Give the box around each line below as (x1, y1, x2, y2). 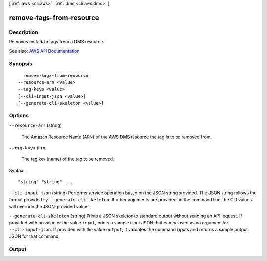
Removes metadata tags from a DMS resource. (9, 39, 105, 45)
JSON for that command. (9, 233, 60, 239)
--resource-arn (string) (9, 122, 62, 128)
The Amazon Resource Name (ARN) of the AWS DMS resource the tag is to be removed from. (21, 134, 212, 140)
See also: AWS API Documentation (9, 48, 80, 54)
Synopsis (9, 60, 32, 67)
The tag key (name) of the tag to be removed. (21, 156, 114, 162)
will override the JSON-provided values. (9, 204, 91, 210)
